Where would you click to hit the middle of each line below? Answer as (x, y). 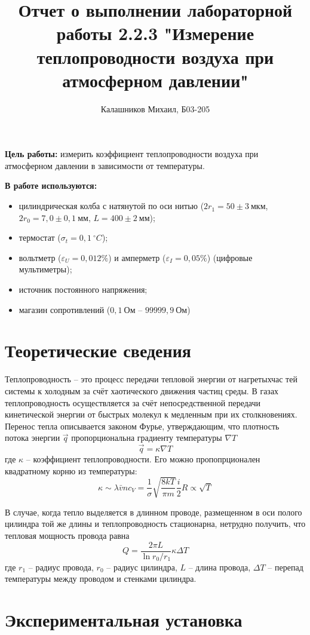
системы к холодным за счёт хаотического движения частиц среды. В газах (142, 390)
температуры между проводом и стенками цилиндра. (101, 579)
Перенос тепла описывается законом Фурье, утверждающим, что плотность (142, 426)
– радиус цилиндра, (142, 567)
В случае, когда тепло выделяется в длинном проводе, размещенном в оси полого (154, 512)
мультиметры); (45, 269)
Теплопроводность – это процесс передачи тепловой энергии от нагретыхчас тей (151, 379)
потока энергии (33, 438)
